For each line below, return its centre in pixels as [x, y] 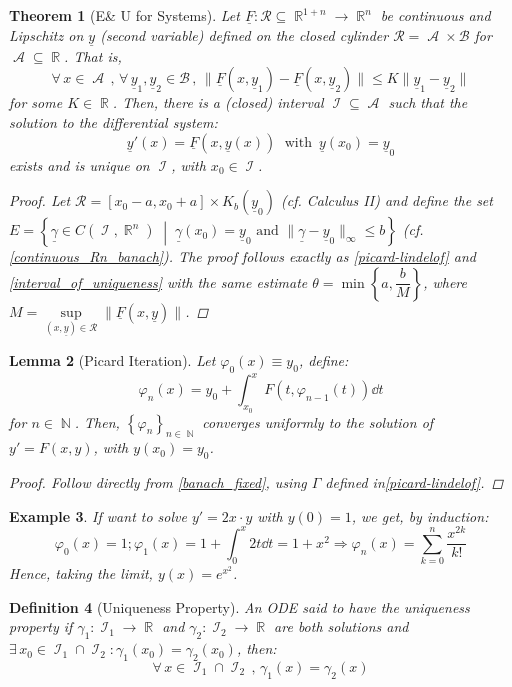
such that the [428, 102]
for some [36, 102]
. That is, [93, 55]
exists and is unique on [79, 164]
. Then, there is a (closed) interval [218, 102]
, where [445, 281]
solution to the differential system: [113, 122]
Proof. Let [40, 200]
